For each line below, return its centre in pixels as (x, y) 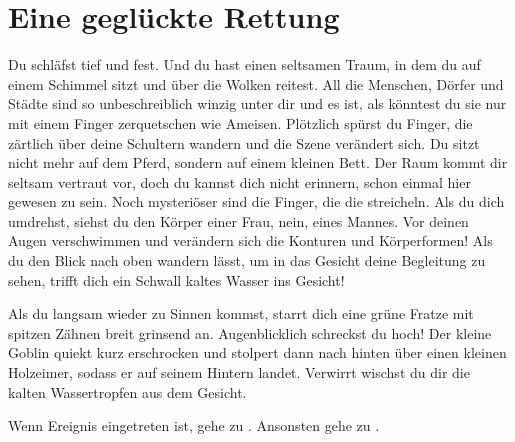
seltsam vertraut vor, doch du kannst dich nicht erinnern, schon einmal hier (239, 181)
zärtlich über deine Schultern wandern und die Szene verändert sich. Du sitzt (244, 142)
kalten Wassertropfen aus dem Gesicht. (127, 391)
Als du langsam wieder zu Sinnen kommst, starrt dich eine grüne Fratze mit (241, 313)
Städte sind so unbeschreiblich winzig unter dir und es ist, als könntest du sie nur (257, 103)
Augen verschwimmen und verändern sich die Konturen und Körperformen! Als (250, 240)
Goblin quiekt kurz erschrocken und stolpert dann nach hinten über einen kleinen (257, 352)
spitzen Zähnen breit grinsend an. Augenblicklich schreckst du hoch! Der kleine (250, 332)
